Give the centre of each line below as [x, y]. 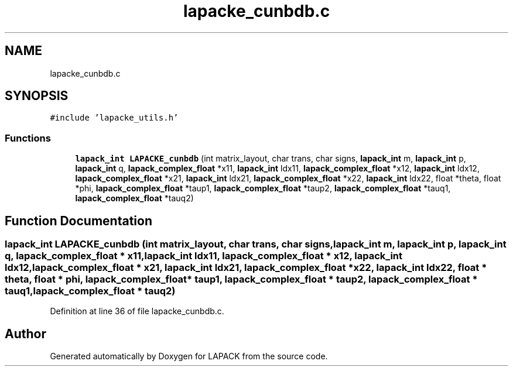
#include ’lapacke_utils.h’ [114, 118]
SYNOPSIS [37, 96]
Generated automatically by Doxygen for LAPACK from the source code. [189, 356]
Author [25, 334]
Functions [28, 138]
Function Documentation [78, 221]
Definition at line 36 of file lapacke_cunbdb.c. [137, 311]
